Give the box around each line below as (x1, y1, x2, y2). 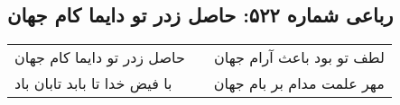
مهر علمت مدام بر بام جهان (213, 73, 385, 94)
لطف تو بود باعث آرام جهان (214, 47, 385, 68)
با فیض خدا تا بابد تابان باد (14, 73, 172, 94)
